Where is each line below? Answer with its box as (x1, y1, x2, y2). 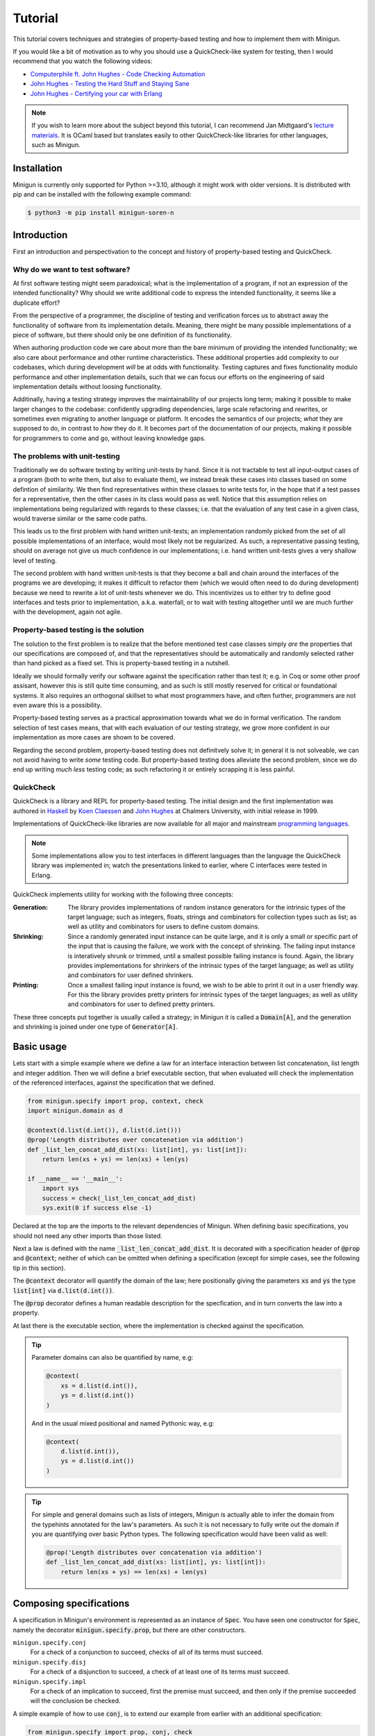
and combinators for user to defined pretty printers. (67, 1000, 215, 1008)
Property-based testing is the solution (12, 625, 144, 635)
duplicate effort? (12, 299, 60, 307)
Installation (12, 162, 62, 174)
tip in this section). (12, 1264, 66, 1272)
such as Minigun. (31, 141, 81, 149)
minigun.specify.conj (12, 1639, 87, 1646)
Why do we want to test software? (12, 265, 131, 274)
